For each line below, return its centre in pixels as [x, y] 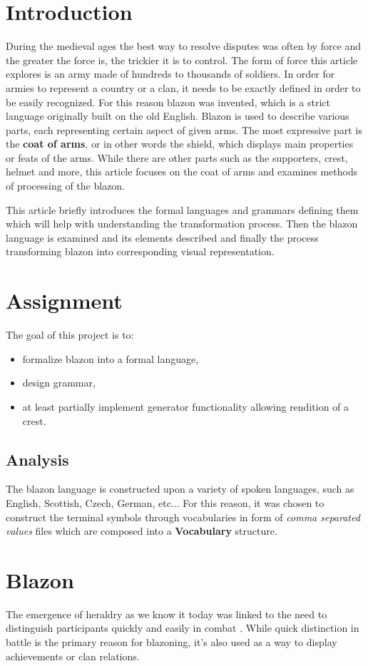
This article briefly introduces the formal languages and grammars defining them [182, 209]
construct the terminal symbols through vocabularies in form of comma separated [183, 517]
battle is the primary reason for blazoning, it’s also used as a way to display [172, 642]
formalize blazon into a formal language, [111, 358]
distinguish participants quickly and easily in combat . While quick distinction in [183, 628]
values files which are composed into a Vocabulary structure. [142, 531]
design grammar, [59, 383]
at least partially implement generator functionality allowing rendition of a [186, 406]
